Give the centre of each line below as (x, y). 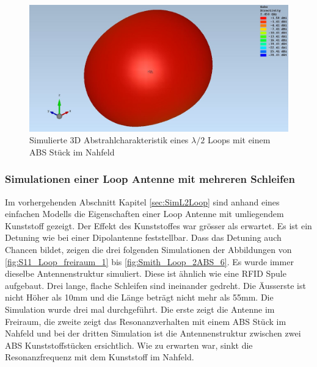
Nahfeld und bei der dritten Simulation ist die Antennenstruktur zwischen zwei (153, 333)
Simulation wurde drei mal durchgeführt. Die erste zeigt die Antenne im (140, 309)
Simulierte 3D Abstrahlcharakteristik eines (109, 140)
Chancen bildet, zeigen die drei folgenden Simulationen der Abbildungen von (148, 250)
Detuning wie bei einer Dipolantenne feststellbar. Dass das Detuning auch (143, 237)
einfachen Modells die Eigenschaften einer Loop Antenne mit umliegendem (144, 214)
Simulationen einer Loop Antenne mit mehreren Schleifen (150, 179)
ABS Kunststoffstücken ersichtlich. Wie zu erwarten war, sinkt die (129, 345)
